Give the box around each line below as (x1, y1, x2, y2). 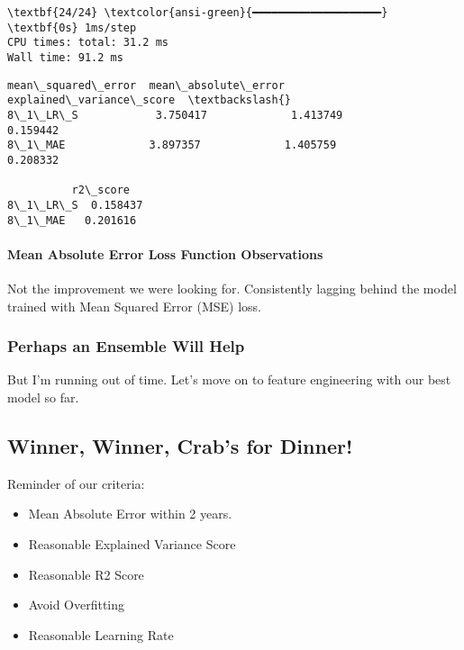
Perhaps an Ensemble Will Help (7, 335, 245, 357)
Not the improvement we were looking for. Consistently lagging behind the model (7, 278, 457, 297)
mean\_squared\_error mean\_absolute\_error (7, 78, 285, 92)
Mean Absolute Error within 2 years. (28, 504, 232, 523)
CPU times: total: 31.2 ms (7, 36, 168, 50)
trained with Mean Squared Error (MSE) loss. (7, 296, 261, 315)
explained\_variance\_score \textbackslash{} (7, 94, 291, 107)
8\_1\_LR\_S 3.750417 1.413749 (7, 108, 343, 122)
